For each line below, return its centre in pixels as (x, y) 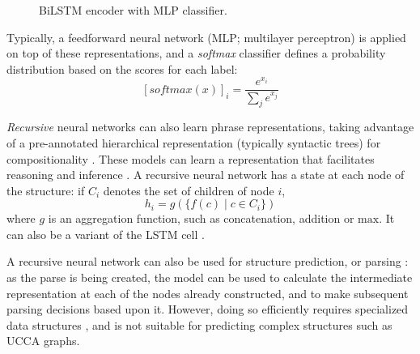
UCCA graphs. (43, 341)
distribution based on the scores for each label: (122, 68)
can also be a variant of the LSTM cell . (106, 234)
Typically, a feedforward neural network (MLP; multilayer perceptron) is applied (206, 37)
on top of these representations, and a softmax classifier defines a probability (196, 53)
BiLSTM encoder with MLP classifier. (133, 10)
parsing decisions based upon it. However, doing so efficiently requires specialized (208, 309)
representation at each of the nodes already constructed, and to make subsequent (208, 293)
